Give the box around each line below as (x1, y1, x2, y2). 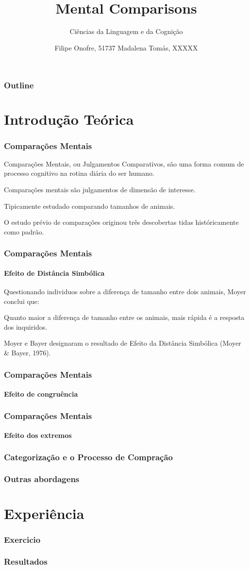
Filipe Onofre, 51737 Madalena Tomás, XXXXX (54, 42, 198, 52)
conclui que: (4, 296, 39, 306)
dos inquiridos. (4, 321, 48, 332)
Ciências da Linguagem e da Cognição (69, 26, 183, 36)
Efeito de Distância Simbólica (4, 268, 105, 278)
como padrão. (4, 226, 44, 236)
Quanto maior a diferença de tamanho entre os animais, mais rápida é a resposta (4, 312, 245, 322)
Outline (4, 79, 34, 91)
